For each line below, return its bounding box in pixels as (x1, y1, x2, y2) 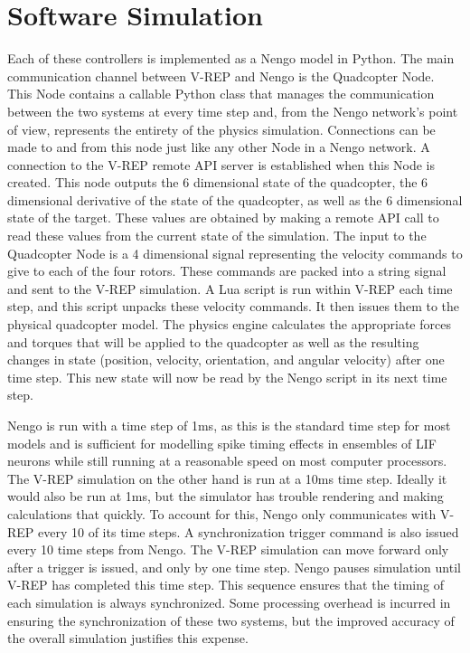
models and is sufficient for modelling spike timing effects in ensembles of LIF (7, 433, 437, 452)
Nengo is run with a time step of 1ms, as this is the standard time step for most (7, 416, 451, 434)
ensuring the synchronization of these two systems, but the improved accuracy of (7, 610, 455, 629)
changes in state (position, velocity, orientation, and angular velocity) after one (7, 350, 445, 369)
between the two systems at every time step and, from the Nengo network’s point (7, 101, 458, 120)
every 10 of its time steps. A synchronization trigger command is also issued (38, 522, 459, 541)
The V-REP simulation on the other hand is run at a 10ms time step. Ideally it (7, 468, 447, 487)
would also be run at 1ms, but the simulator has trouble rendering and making (7, 487, 444, 506)
